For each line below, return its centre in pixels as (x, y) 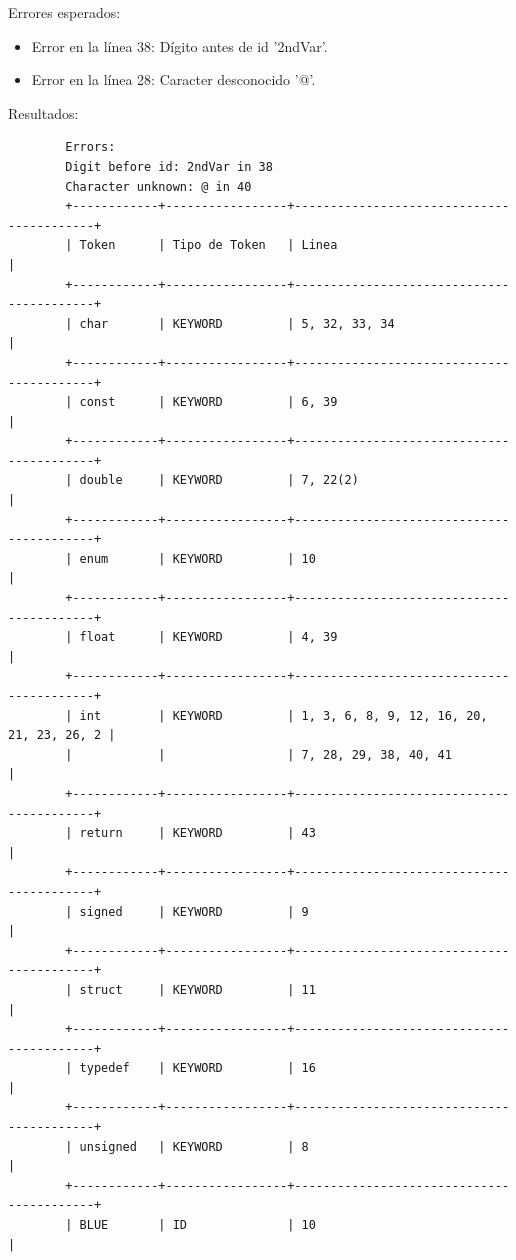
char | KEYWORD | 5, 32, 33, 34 (237, 323)
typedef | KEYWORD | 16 (197, 1068)
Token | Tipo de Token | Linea (208, 245)
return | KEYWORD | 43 (197, 833)
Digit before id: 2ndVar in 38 (169, 166)
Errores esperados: (64, 12)
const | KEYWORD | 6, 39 (208, 402)
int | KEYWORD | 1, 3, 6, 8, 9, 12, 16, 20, (283, 715)
